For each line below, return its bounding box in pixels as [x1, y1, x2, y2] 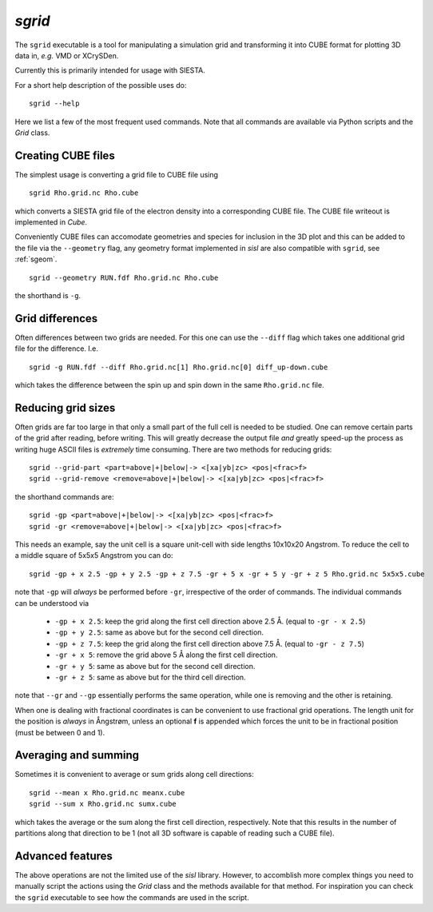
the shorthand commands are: [14, 492, 115, 501]
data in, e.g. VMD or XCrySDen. [14, 50, 119, 60]
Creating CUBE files [14, 149, 115, 162]
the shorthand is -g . [14, 290, 81, 300]
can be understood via [14, 598, 89, 607]
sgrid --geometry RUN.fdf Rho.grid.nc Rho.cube [29, 273, 219, 282]
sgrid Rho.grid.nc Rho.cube [29, 189, 139, 197]
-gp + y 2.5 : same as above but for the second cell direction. [54, 627, 264, 637]
